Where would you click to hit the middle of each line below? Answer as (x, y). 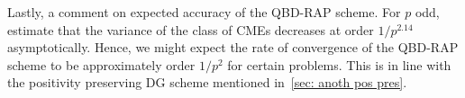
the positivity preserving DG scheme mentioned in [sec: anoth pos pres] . (207, 82)
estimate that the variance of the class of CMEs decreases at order (191, 29)
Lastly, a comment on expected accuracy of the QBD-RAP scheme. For (204, 12)
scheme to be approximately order (101, 64)
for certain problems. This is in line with (339, 64)
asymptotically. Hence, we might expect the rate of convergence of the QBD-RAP (233, 47)
